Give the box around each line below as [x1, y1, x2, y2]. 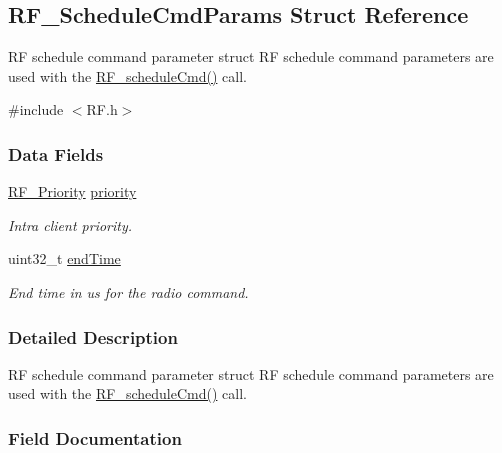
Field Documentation [8, 425, 182, 450]
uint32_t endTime [8, 248, 121, 269]
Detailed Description [8, 324, 178, 349]
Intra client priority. [8, 214, 133, 235]
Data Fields [8, 141, 104, 166]
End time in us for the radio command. [8, 281, 249, 302]
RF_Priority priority [8, 181, 137, 202]
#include [8, 99, 64, 120]
